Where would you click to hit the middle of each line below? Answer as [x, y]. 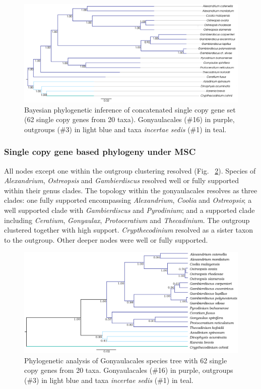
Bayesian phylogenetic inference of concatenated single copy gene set [130, 109]
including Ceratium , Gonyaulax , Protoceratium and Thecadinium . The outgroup [127, 220]
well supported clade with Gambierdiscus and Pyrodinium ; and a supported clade [129, 210]
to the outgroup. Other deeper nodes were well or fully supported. [106, 239]
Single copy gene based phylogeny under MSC [100, 152]
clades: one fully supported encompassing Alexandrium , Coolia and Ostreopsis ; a [128, 200]
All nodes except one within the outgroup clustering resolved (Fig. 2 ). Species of [130, 170]
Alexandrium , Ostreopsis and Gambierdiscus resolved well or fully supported [122, 180]
